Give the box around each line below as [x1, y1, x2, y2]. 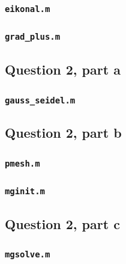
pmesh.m [5, 158, 40, 168]
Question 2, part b [5, 123, 122, 142]
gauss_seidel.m [5, 95, 76, 105]
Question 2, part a [5, 60, 121, 79]
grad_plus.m [5, 32, 61, 42]
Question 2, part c [5, 214, 120, 233]
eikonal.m [5, 4, 50, 14]
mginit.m [5, 186, 45, 197]
